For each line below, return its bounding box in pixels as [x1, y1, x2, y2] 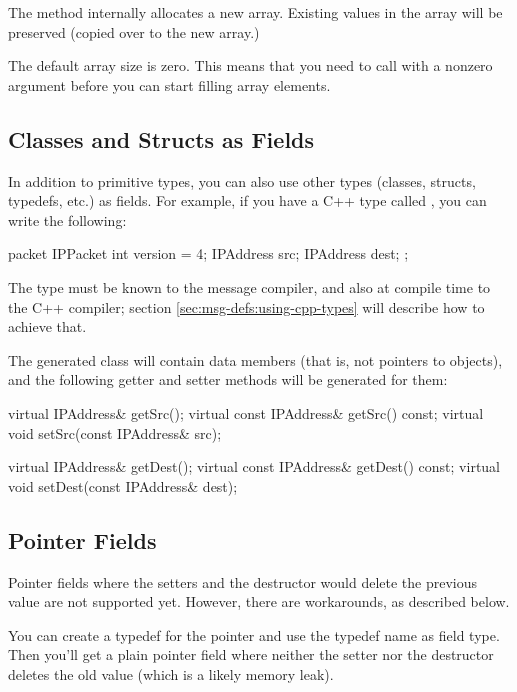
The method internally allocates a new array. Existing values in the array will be [8, 2, 503, 22]
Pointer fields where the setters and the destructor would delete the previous [8, 571, 478, 592]
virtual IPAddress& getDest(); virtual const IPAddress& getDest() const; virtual [8, 456, 501, 477]
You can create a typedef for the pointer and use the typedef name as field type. [8, 624, 500, 645]
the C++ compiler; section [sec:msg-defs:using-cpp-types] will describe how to [8, 296, 485, 317]
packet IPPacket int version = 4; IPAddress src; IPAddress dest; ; [8, 243, 409, 264]
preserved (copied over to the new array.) [8, 21, 260, 42]
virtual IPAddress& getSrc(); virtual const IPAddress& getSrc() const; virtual [8, 402, 484, 423]
